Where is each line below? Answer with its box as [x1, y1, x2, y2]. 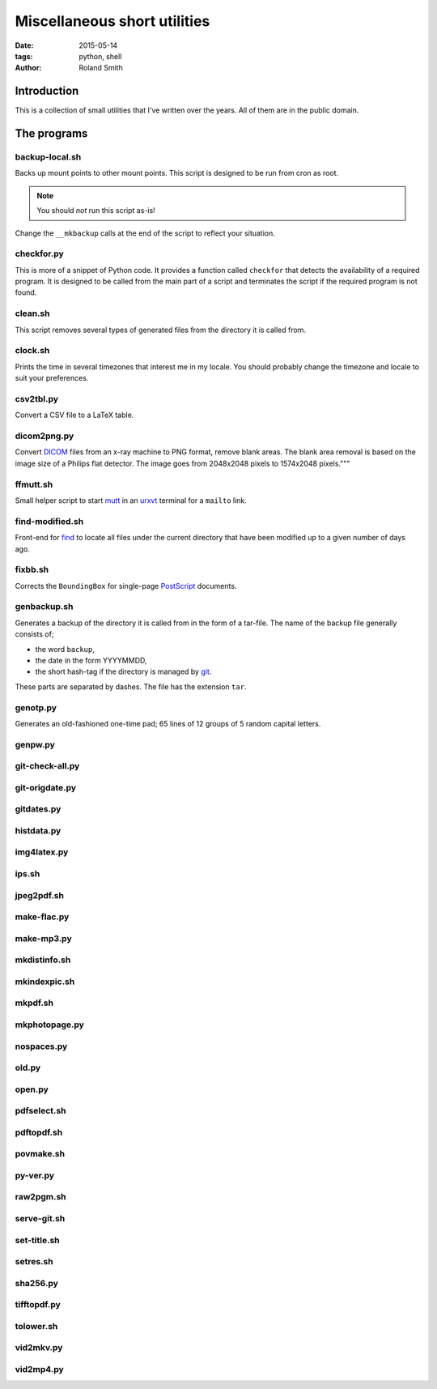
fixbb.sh [15, 564, 49, 575]
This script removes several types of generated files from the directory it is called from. [15, 325, 307, 334]
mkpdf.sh [15, 997, 54, 1008]
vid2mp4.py [15, 1363, 64, 1374]
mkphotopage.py [15, 1019, 85, 1030]
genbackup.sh [15, 601, 74, 612]
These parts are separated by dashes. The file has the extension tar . [15, 681, 247, 692]
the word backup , [35, 644, 95, 654]
